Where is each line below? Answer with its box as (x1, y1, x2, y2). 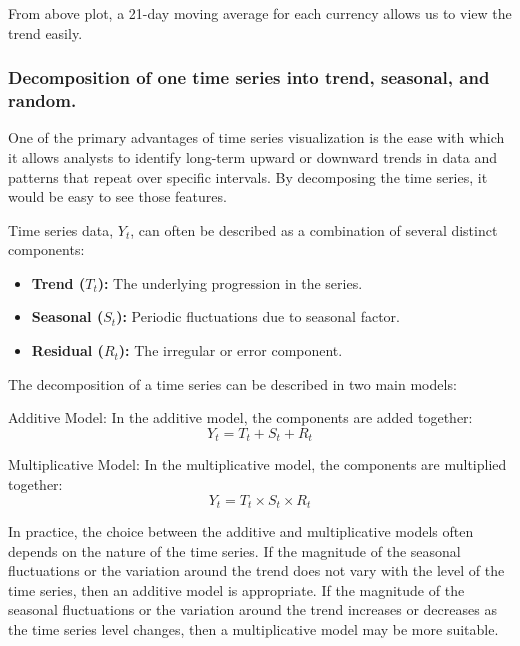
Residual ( (31, 340, 104, 361)
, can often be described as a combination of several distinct (130, 219, 498, 240)
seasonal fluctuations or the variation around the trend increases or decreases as (8, 599, 497, 620)
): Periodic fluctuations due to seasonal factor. (116, 306, 400, 327)
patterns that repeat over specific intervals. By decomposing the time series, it (8, 166, 488, 187)
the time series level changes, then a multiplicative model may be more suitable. (8, 618, 499, 639)
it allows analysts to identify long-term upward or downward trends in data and (8, 146, 497, 167)
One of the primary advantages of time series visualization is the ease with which (8, 127, 505, 148)
